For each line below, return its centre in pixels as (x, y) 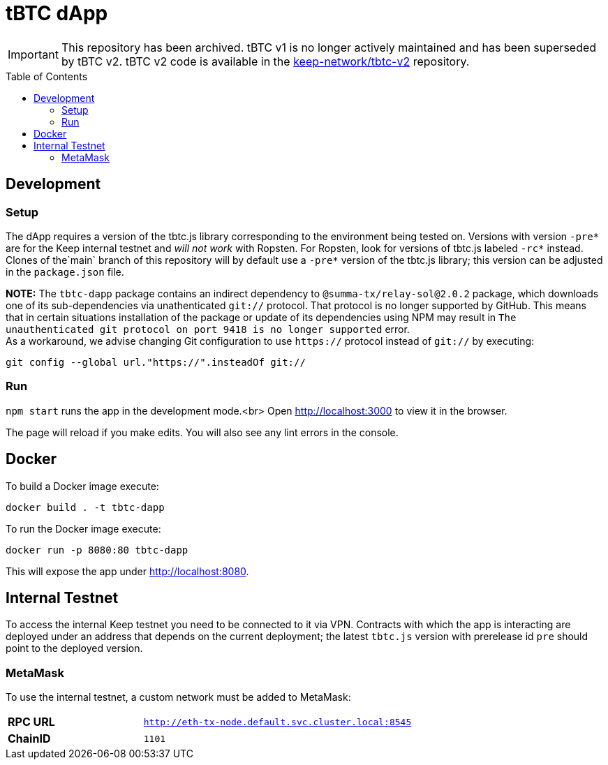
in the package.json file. (65, 272)
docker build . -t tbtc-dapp (85, 507)
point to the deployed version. (74, 648)
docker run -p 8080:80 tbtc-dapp (97, 550)
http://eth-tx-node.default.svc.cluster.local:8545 (277, 722)
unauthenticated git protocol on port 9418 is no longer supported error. (208, 329)
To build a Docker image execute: (82, 486)
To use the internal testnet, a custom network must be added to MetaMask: (178, 697)
